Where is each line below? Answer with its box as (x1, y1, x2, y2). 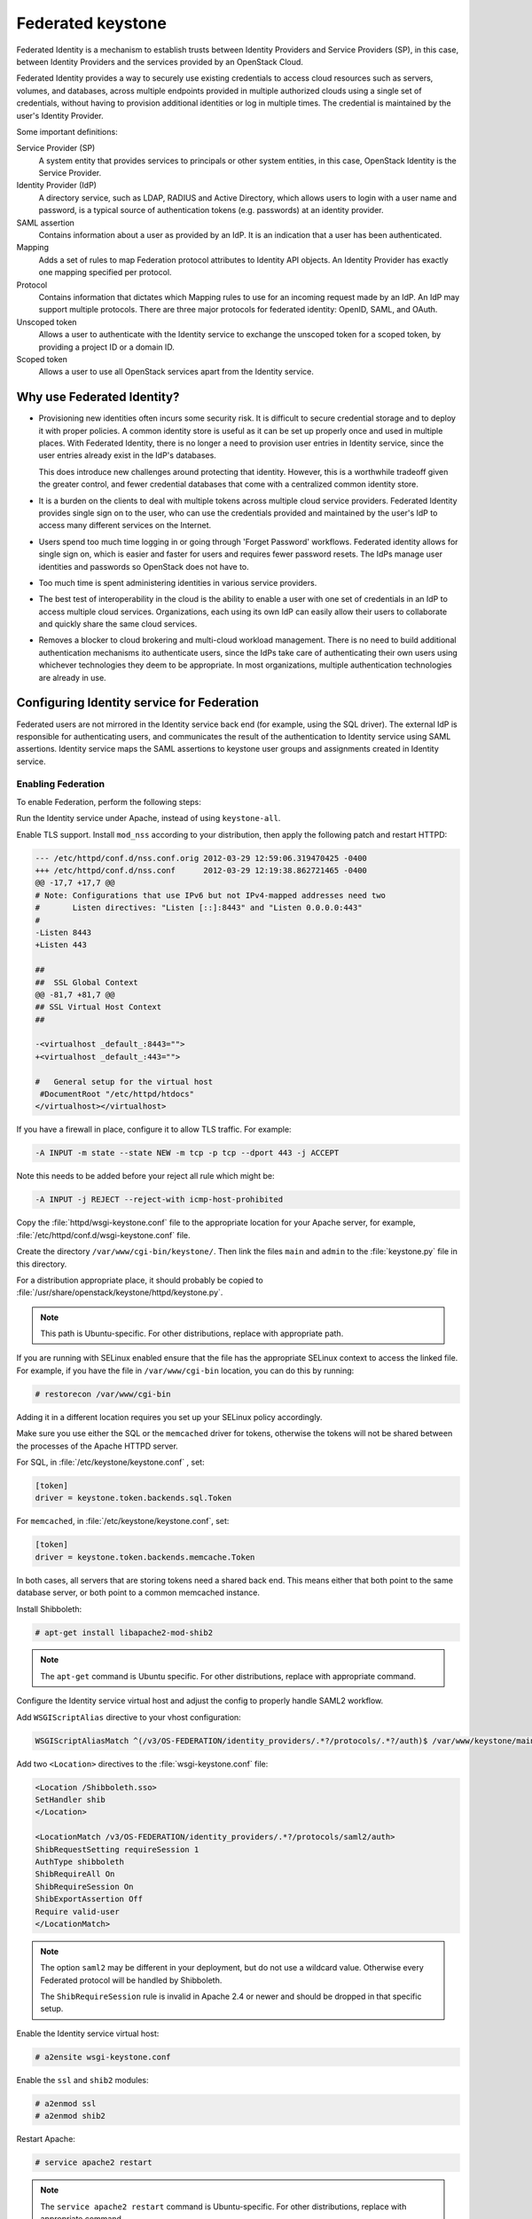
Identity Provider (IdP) (16, 180, 98, 191)
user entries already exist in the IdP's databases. (38, 450, 216, 461)
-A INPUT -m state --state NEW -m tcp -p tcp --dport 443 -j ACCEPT (35, 1148, 340, 1158)
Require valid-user (35, 1907, 120, 1916)
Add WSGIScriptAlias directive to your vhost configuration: (16, 1711, 241, 1722)
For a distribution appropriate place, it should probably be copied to (16, 1275, 263, 1285)
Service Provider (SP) (16, 143, 96, 154)
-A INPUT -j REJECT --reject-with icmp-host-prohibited (35, 1195, 284, 1204)
